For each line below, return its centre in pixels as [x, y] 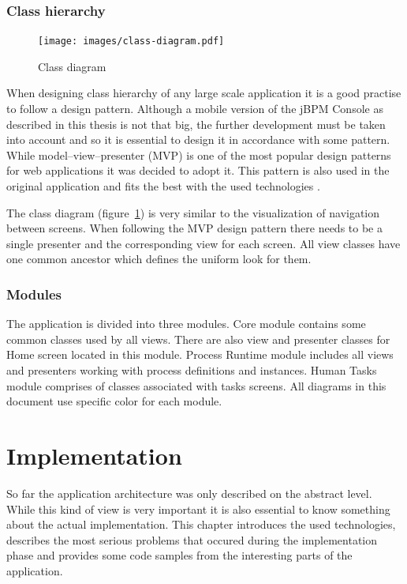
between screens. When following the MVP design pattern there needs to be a [194, 228]
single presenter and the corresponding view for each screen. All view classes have [203, 243]
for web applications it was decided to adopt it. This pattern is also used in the [198, 170]
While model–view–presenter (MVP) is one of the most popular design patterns [199, 154]
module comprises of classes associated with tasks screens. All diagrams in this [196, 385]
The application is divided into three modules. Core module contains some [186, 324]
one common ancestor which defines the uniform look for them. [159, 259]
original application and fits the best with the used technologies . [163, 186]
